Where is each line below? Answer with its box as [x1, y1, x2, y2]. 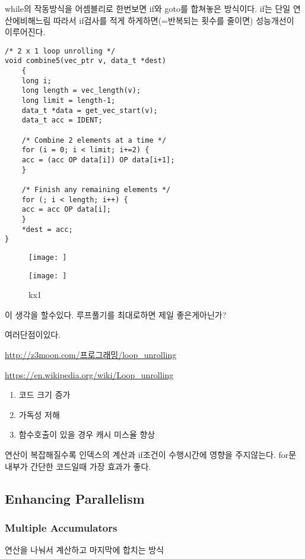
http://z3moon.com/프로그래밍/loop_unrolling [5, 348, 177, 360]
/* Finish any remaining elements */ [21, 185, 171, 194]
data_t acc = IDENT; [21, 116, 103, 125]
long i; [21, 76, 52, 85]
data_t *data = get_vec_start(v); [21, 106, 158, 115]
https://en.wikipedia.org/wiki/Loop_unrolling [5, 368, 174, 381]
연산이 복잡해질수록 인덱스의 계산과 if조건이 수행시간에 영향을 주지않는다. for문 [5, 448, 297, 460]
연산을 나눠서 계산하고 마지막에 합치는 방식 [5, 544, 164, 556]
